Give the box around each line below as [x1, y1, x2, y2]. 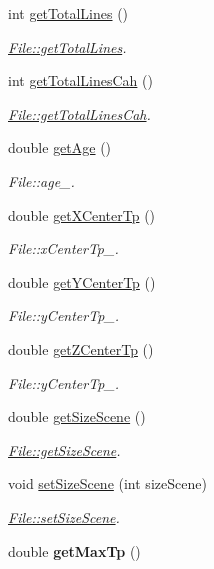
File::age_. [8, 170, 75, 191]
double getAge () [8, 137, 112, 158]
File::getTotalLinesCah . [8, 103, 151, 124]
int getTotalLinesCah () [8, 70, 153, 91]
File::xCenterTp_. [8, 238, 119, 259]
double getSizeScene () [8, 406, 146, 427]
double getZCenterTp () [8, 338, 154, 359]
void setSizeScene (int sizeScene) [8, 473, 207, 494]
